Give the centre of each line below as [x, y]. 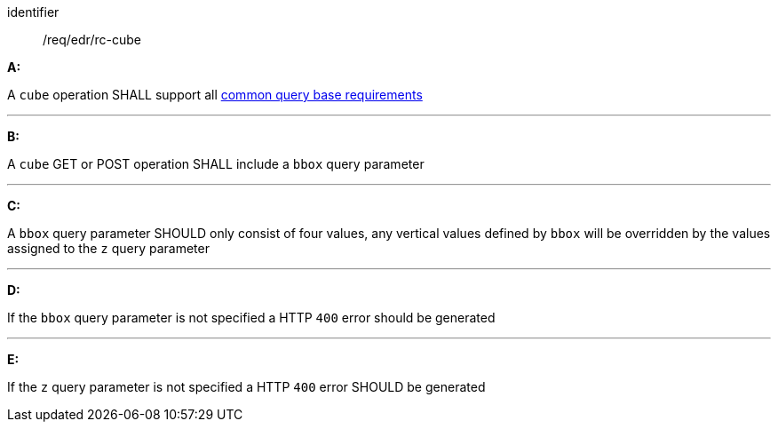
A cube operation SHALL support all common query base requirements [215, 95]
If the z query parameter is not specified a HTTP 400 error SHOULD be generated [246, 387]
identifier [33, 12]
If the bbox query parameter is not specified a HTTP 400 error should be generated [251, 318]
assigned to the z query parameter [108, 248]
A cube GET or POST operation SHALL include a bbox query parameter [216, 164]
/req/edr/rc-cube [92, 40]
